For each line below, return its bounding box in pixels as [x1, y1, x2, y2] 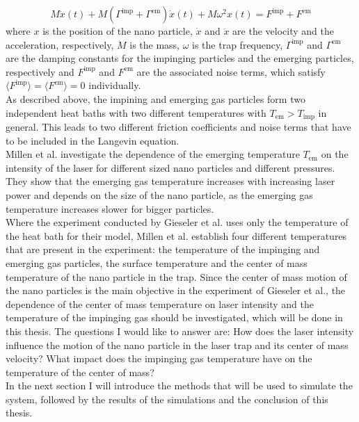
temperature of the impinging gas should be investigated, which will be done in [6, 310, 343, 325]
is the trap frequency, [192, 37, 283, 51]
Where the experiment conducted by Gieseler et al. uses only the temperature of [6, 215, 349, 229]
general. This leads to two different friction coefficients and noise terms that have [6, 120, 351, 134]
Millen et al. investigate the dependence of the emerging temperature [6, 147, 300, 161]
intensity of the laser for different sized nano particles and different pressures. [6, 160, 335, 175]
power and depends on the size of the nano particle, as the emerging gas [6, 187, 313, 202]
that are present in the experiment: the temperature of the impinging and [6, 242, 320, 257]
